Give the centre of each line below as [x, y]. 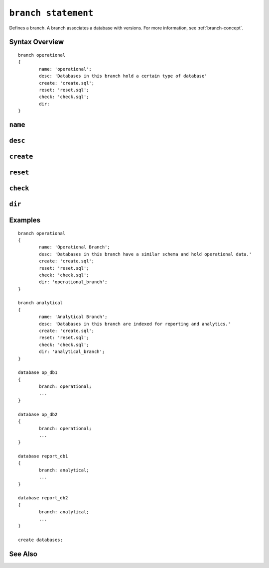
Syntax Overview [37, 42]
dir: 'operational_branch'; [73, 282]
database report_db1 [43, 456]
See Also [23, 554]
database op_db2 [38, 414]
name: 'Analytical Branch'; [73, 317]
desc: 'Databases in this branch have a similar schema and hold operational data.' [145, 254]
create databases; [41, 540]
